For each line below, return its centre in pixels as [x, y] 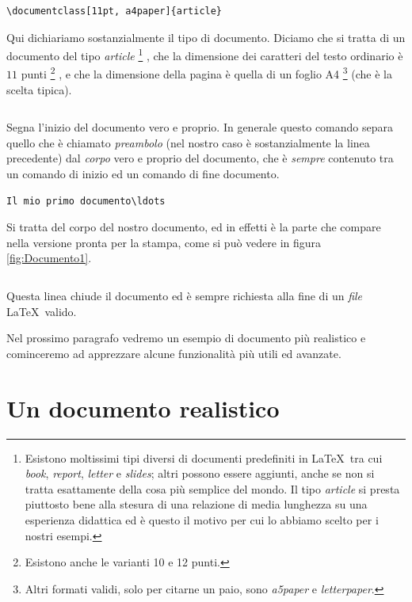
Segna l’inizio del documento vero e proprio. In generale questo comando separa [200, 127]
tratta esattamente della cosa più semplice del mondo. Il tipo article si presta [212, 488]
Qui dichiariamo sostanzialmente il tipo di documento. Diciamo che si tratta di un [206, 37]
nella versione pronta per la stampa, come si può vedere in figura [164, 242]
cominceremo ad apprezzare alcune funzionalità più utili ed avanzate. [174, 353]
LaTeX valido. [42, 311]
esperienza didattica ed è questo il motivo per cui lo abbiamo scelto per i [202, 519]
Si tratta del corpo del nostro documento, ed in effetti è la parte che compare [194, 227]
